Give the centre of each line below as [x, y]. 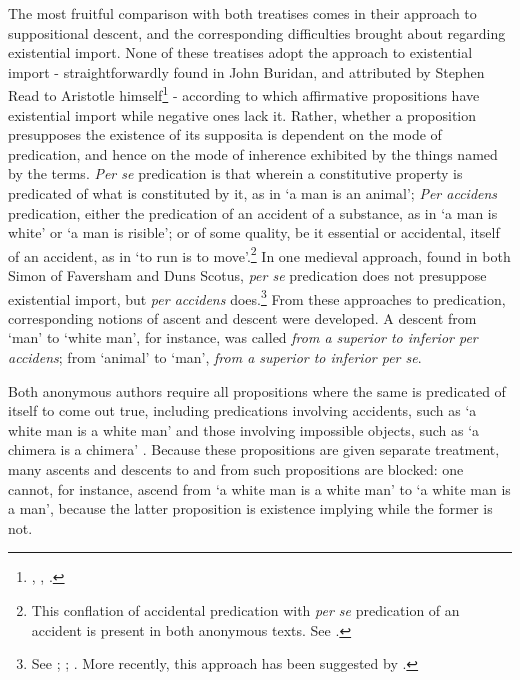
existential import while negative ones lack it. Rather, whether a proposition [242, 114]
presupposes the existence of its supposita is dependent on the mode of [225, 134]
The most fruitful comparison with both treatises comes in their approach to [242, 13]
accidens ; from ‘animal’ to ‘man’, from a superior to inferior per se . [215, 357]
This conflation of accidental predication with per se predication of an [245, 610]
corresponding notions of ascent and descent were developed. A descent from [242, 317]
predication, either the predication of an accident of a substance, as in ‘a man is [253, 212]
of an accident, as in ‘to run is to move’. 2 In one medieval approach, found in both [259, 254]
